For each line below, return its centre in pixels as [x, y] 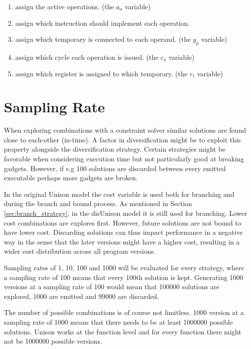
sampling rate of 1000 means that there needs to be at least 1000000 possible [118, 322]
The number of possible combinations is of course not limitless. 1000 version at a [124, 312]
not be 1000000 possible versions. [53, 341]
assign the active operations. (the [65, 6]
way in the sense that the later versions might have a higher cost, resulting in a [122, 241]
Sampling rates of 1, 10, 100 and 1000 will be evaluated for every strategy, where [124, 268]
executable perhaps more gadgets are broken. [71, 178]
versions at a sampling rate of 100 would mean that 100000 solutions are [112, 287]
